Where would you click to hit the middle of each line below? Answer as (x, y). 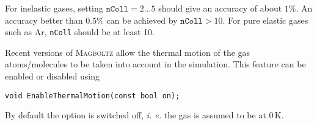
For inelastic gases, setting (54, 8)
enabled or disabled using (52, 76)
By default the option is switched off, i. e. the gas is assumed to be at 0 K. (144, 115)
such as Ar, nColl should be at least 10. (80, 32)
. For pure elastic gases (265, 20)
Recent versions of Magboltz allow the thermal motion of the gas (128, 52)
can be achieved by (142, 20)
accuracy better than (44, 20)
